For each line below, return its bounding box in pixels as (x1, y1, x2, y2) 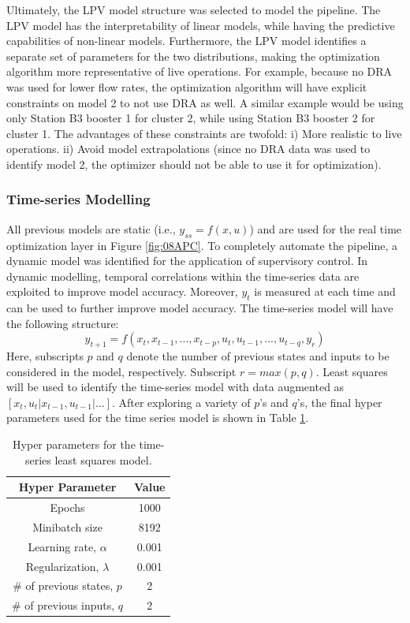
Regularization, (25, 558, 99, 574)
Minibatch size (32, 518, 102, 535)
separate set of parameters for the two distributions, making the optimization (6, 47, 380, 64)
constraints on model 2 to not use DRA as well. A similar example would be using (6, 94, 404, 110)
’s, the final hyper (296, 394, 382, 410)
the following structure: (6, 315, 119, 331)
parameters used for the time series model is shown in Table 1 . (6, 409, 309, 426)
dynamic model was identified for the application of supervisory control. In (6, 252, 368, 269)
